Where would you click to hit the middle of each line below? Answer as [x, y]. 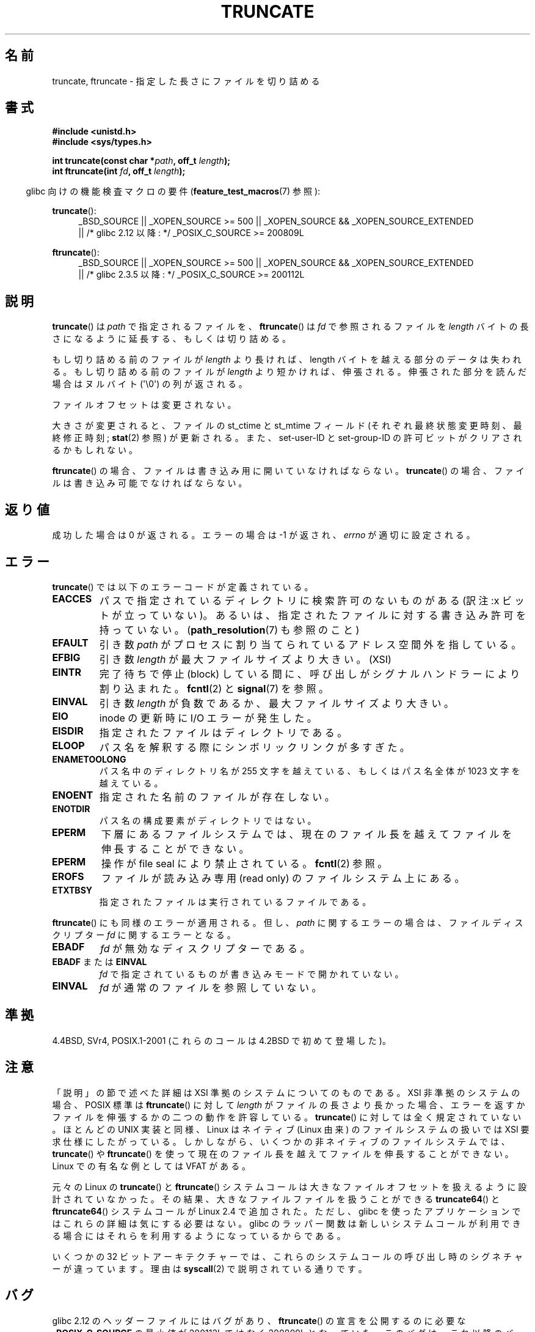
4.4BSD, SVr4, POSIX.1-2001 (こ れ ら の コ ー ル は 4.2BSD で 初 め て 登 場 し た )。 [221, 1040]
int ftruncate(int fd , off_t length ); [119, 171]
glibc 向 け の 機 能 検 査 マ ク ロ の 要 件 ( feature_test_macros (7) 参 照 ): [173, 191]
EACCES [72, 598]
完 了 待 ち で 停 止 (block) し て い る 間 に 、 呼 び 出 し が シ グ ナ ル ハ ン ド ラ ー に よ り [310, 674]
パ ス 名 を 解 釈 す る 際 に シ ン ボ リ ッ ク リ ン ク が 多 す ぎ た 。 [254, 747]
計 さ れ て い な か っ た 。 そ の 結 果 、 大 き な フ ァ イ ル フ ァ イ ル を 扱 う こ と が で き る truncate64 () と [276, 1199]
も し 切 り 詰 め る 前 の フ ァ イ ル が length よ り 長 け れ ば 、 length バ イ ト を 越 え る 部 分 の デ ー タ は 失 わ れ [287, 360]
